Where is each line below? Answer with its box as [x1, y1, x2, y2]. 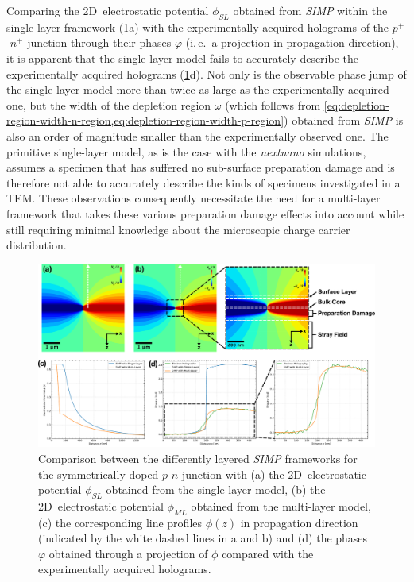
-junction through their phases [23, 34, 172, 51]
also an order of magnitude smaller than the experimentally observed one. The [6, 127, 389, 144]
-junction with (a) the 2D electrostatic [178, 465, 366, 482]
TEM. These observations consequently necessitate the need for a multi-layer [6, 190, 381, 206]
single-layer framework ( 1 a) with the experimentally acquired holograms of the [6, 18, 389, 35]
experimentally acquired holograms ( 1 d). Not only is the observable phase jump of [6, 65, 407, 82]
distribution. [6, 237, 67, 253]
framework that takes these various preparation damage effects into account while [6, 205, 404, 222]
